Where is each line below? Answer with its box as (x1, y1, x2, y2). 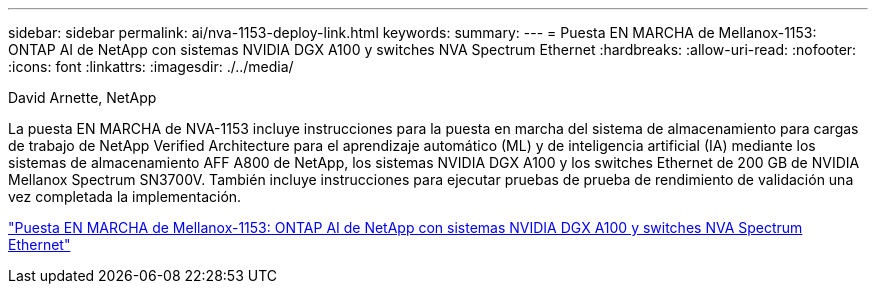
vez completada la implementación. (8, 188, 242, 205)
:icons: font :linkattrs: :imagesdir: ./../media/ (8, 58, 294, 75)
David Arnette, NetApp (8, 89, 157, 106)
